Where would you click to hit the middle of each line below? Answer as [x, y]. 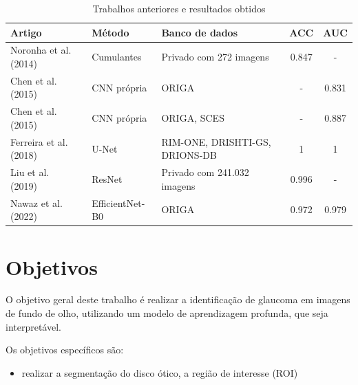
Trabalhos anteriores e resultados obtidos [179, 8]
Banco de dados [200, 32]
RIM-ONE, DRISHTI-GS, [216, 141]
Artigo [26, 32]
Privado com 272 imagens [215, 57]
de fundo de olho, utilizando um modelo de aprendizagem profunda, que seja [167, 313]
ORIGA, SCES [193, 118]
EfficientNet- [118, 202]
